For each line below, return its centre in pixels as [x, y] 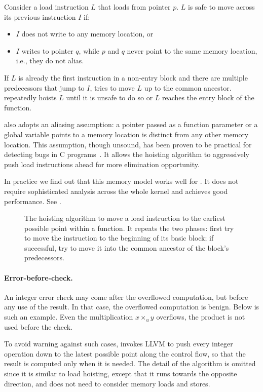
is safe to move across [221, 7]
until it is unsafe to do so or [109, 97]
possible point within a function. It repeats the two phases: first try [129, 228]
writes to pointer [47, 50]
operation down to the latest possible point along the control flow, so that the [125, 353]
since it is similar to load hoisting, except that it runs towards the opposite [121, 374]
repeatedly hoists [30, 97]
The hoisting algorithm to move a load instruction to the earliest [125, 218]
